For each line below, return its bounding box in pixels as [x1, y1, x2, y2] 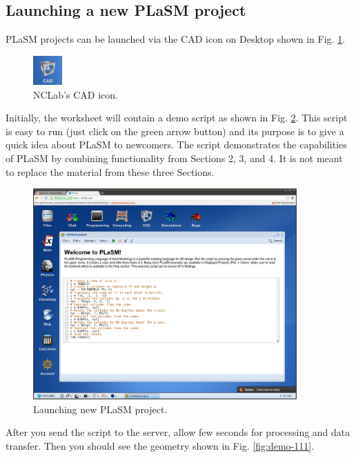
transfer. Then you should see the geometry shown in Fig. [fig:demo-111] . [6, 438, 315, 452]
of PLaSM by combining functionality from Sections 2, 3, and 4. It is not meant [6, 150, 343, 165]
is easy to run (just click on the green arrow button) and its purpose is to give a [6, 123, 344, 138]
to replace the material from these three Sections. [6, 164, 215, 179]
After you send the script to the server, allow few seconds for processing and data [6, 425, 350, 439]
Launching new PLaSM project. [33, 401, 168, 416]
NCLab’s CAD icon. [33, 87, 118, 101]
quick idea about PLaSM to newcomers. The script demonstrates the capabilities [6, 137, 347, 152]
